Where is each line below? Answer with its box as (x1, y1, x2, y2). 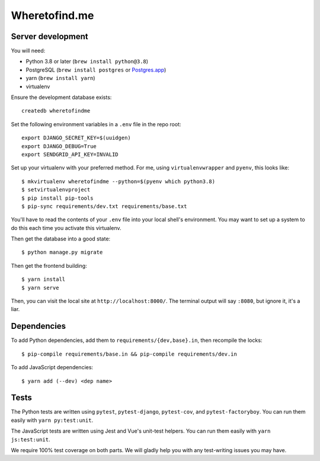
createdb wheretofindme (21, 107, 91, 114)
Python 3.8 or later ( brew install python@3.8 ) (25, 58, 148, 65)
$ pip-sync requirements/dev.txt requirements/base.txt (21, 203, 187, 210)
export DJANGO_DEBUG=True (21, 143, 97, 149)
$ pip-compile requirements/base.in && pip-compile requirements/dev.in (21, 350, 237, 357)
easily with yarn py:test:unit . (11, 417, 94, 424)
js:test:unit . (11, 436, 50, 443)
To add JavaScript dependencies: (11, 364, 94, 371)
